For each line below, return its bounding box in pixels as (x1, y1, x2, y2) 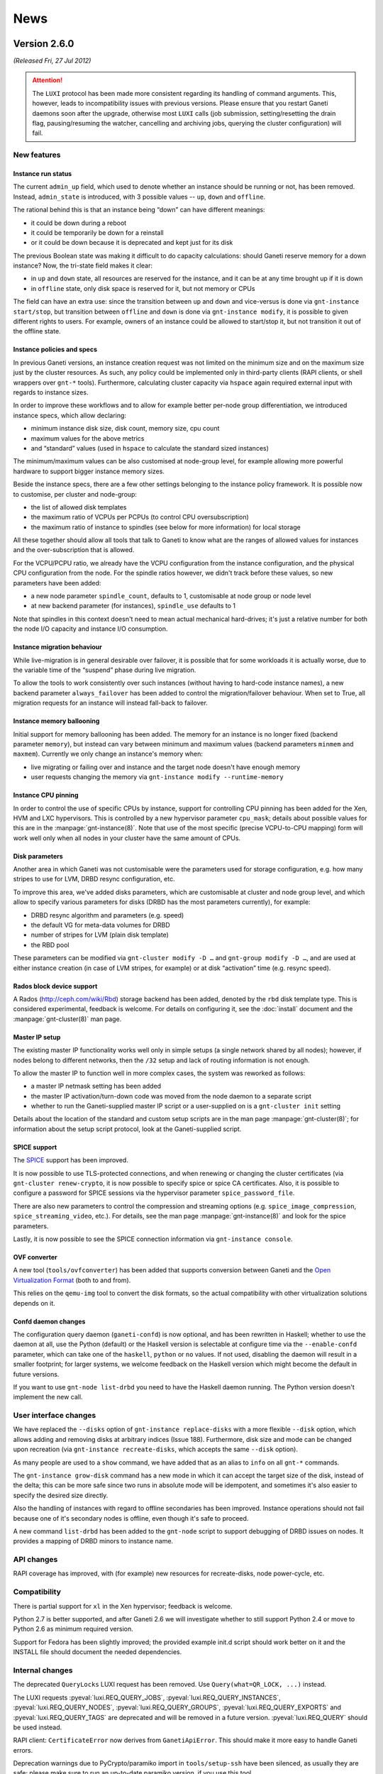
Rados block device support (13, 981, 98, 990)
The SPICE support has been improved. (13, 1156, 129, 1164)
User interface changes (13, 1411, 96, 1421)
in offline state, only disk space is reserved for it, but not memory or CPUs (30, 284, 255, 292)
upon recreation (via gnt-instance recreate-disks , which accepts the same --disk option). (13, 1445, 298, 1454)
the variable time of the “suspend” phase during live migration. (13, 666, 196, 674)
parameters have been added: (13, 578, 101, 587)
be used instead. (13, 1723, 62, 1731)
